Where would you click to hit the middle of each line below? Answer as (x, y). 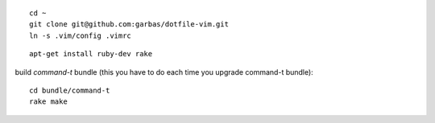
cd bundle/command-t (70, 90)
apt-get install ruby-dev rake (91, 54)
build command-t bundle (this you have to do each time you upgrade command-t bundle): (164, 72)
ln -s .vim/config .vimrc (81, 35)
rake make (48, 102)
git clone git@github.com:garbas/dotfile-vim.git (129, 25)
